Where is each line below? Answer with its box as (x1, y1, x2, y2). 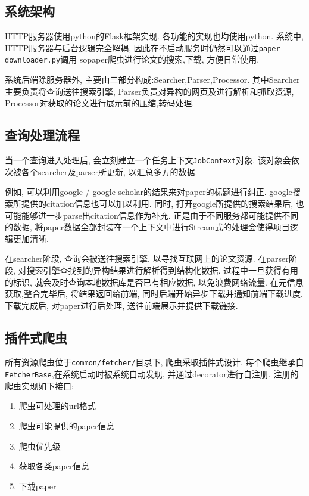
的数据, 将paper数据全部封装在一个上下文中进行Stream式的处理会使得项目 (5, 221, 290, 233)
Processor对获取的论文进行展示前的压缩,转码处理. (5, 97, 195, 109)
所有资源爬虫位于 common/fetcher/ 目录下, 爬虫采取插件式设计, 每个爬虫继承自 (5, 356, 304, 368)
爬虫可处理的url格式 (18, 399, 96, 412)
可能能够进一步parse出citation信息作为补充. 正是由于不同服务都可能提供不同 (5, 209, 299, 221)
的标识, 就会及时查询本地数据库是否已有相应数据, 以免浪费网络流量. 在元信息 (5, 275, 304, 288)
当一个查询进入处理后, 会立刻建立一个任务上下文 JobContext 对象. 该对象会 (5, 154, 291, 166)
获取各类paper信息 (18, 460, 90, 472)
